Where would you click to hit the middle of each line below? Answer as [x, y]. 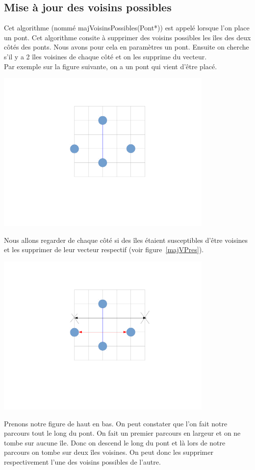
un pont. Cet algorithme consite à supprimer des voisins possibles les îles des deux [127, 37]
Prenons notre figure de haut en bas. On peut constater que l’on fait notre [116, 423]
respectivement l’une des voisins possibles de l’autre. [82, 461]
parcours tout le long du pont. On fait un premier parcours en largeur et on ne [122, 433]
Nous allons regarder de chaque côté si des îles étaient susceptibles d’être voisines [126, 240]
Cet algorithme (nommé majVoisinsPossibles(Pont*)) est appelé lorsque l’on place [127, 28]
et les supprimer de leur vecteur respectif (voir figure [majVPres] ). [104, 249]
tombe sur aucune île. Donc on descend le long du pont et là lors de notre [115, 442]
